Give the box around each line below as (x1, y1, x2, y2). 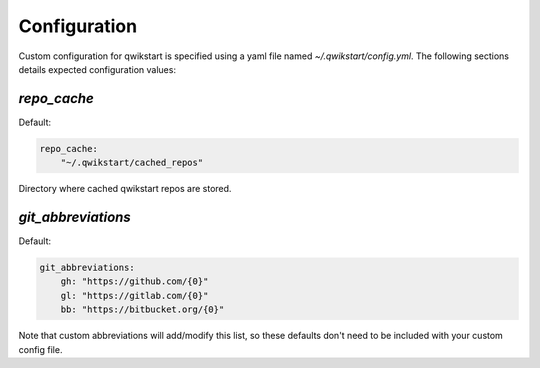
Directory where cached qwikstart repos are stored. (18, 183, 232, 195)
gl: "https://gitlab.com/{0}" (60, 290, 209, 301)
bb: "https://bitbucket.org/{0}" (60, 304, 225, 315)
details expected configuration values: (18, 63, 177, 75)
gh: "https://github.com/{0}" (60, 276, 209, 287)
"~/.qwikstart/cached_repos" (60, 157, 204, 169)
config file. (18, 343, 63, 355)
